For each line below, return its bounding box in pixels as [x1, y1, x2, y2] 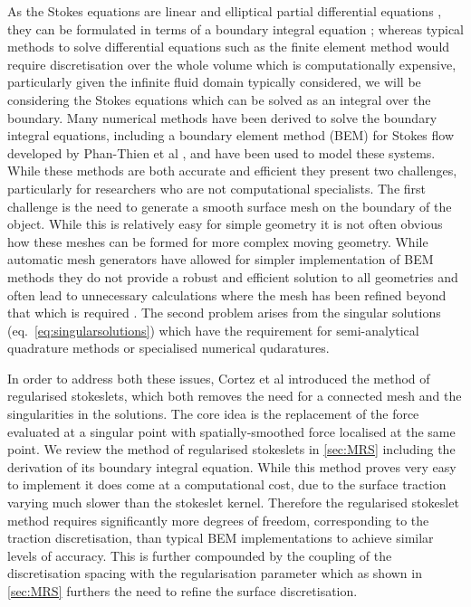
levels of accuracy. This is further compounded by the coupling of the [7, 545, 392, 564]
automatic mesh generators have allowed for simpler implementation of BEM [7, 250, 434, 269]
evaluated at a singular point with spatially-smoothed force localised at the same [7, 422, 456, 441]
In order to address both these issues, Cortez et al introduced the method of [7, 368, 430, 387]
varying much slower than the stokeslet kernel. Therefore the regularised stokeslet [7, 493, 459, 512]
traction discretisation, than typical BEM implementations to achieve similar [7, 528, 434, 547]
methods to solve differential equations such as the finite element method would [7, 37, 450, 56]
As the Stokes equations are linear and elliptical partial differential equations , [7, 2, 442, 20]
